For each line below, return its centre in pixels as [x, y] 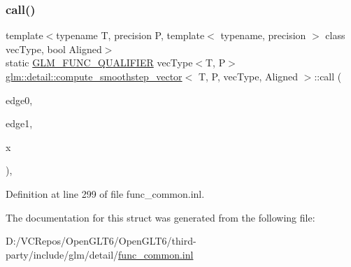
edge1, [19, 123]
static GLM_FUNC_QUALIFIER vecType [99, 63]
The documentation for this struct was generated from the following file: [160, 217]
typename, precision [263, 35]
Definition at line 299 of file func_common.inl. [105, 193]
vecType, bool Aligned [54, 49]
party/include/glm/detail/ [62, 254]
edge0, [19, 100]
